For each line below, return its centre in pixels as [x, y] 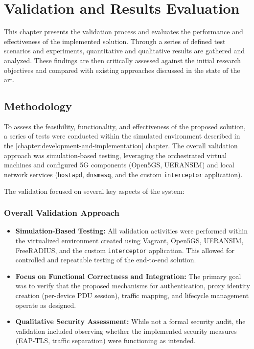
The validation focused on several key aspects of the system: [94, 191]
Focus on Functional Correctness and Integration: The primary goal [128, 276]
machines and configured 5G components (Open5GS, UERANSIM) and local [119, 165]
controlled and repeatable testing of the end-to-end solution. [106, 260]
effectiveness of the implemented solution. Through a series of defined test [115, 41]
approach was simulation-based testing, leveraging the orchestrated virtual [115, 155]
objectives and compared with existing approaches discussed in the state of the [122, 70]
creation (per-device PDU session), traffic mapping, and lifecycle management [132, 295]
